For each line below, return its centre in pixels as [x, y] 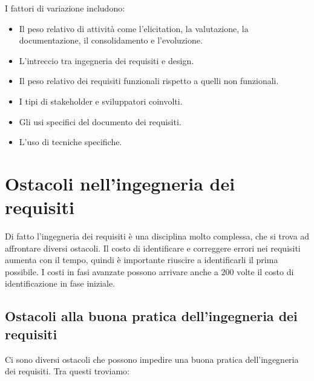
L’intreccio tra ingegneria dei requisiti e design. [106, 60]
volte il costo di [265, 271]
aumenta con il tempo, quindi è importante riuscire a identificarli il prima [142, 260]
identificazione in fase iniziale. [60, 283]
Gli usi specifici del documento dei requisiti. [100, 121]
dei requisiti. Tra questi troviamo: [67, 371]
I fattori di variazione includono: [65, 8]
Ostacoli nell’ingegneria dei [120, 183]
